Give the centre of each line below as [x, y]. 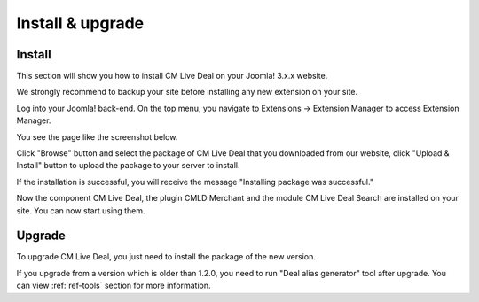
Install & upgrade [80, 23]
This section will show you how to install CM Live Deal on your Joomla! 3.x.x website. [172, 76]
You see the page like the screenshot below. [97, 136]
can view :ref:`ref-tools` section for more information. [114, 286]
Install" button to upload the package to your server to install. [128, 166]
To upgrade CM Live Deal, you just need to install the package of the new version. [166, 257]
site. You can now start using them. [81, 210]
